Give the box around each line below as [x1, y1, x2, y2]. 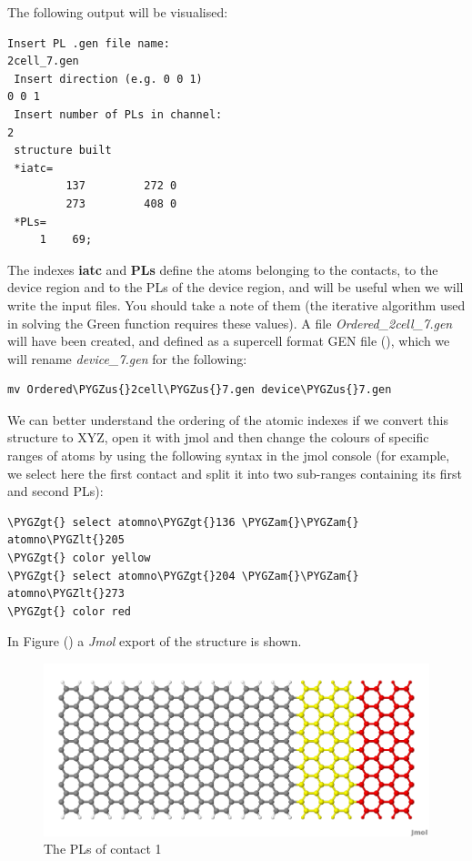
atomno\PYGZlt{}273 [7, 587, 125, 601]
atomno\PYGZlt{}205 [7, 533, 125, 547]
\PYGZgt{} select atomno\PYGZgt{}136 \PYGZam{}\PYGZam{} [7, 515, 359, 529]
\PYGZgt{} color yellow [7, 552, 151, 565]
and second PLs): [7, 481, 104, 501]
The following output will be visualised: [7, 3, 228, 21]
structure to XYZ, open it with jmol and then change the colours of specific [7, 428, 429, 447]
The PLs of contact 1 [44, 839, 162, 858]
